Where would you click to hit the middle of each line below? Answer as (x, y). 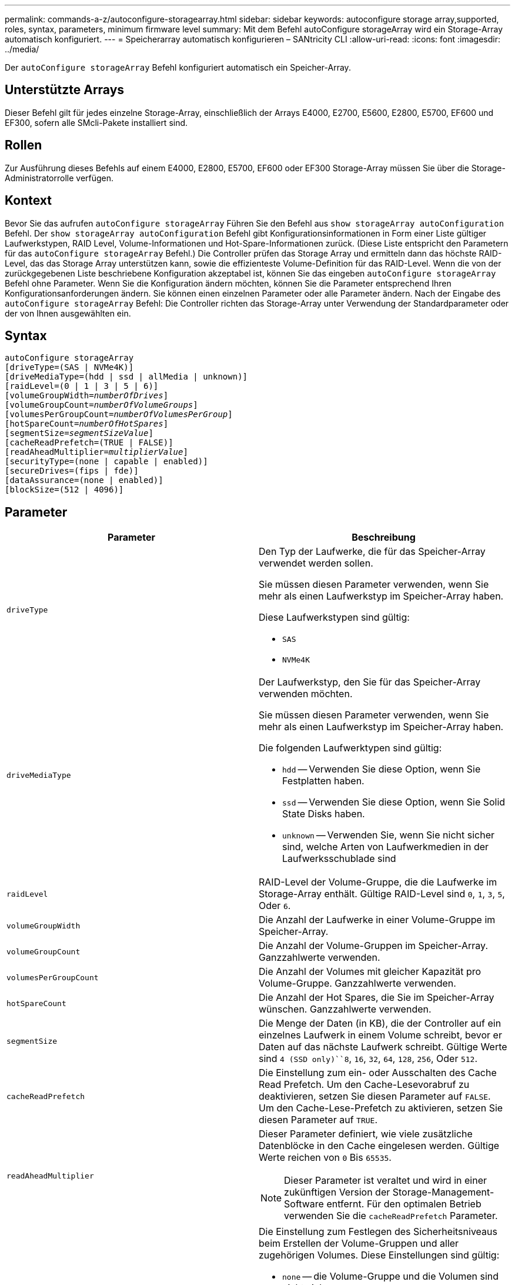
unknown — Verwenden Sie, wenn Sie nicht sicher (389, 835)
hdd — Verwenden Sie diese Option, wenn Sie (382, 769)
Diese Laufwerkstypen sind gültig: (334, 617)
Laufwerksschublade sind (339, 859)
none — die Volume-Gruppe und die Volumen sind (391, 1276)
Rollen (24, 145)
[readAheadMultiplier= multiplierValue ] (96, 452)
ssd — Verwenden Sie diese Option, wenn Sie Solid (394, 802)
